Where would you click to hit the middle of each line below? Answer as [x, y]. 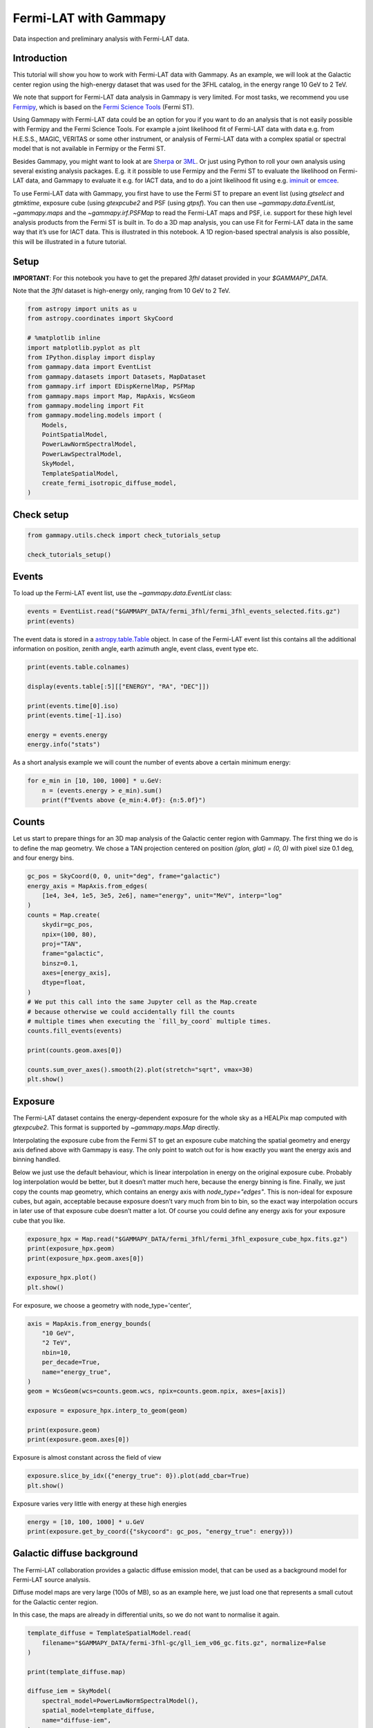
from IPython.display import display [91, 357]
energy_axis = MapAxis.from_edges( [87, 886]
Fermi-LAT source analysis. [52, 1579]
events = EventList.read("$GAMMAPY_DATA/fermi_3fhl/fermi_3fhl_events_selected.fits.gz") [184, 611]
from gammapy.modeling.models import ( [95, 415]
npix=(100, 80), [69, 934]
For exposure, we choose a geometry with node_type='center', [102, 1305]
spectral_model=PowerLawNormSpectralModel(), [120, 1701]
